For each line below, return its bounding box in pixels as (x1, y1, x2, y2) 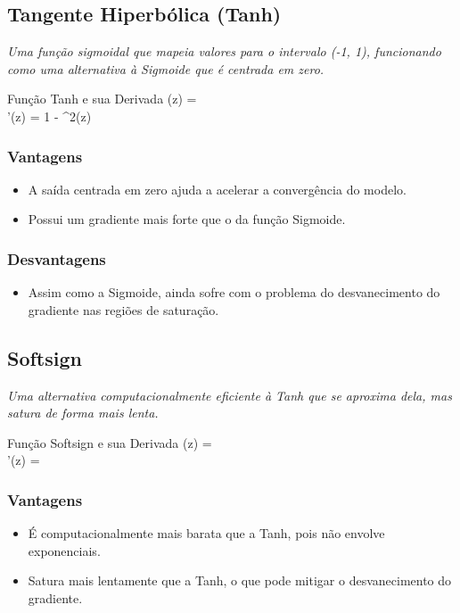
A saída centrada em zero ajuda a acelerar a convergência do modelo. (28, 179, 407, 198)
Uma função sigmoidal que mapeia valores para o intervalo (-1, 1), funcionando (7, 42, 441, 61)
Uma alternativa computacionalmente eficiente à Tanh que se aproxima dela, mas (7, 385, 452, 404)
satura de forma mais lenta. (7, 403, 159, 422)
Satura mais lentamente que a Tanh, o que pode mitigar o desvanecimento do (28, 571, 452, 590)
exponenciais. (28, 541, 101, 559)
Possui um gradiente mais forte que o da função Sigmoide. (28, 210, 346, 228)
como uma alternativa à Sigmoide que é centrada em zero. (7, 59, 324, 78)
